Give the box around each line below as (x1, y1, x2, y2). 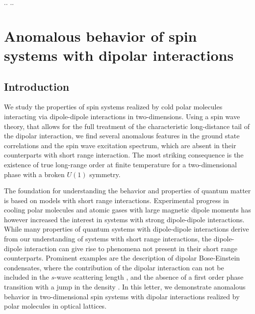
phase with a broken (4, 169, 65, 179)
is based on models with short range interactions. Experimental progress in (4, 195, 229, 205)
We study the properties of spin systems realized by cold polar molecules (4, 102, 223, 112)
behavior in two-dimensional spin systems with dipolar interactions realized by (4, 291, 240, 301)
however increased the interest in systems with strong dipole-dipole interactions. (4, 214, 245, 224)
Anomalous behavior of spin (4, 26, 197, 46)
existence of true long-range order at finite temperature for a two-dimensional (4, 159, 237, 169)
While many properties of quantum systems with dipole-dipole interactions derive (4, 224, 249, 234)
